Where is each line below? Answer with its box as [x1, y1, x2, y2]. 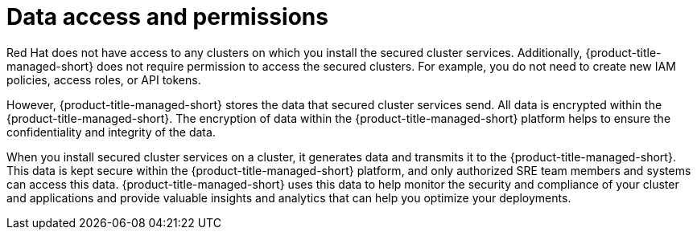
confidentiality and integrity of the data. [6, 124, 216, 139]
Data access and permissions [6, 3, 328, 31]
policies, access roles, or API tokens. [6, 72, 201, 87]
